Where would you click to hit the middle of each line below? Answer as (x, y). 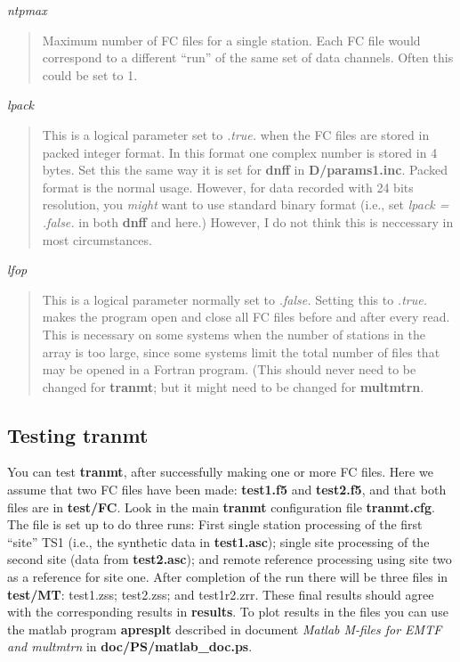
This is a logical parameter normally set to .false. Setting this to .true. (234, 299)
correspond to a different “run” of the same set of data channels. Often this (248, 57)
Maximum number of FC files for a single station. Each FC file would (231, 40)
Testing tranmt (78, 434)
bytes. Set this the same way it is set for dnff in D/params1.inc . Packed (245, 170)
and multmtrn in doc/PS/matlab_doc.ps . (130, 646)
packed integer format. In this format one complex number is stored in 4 (240, 152)
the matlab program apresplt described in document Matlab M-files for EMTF (225, 629)
